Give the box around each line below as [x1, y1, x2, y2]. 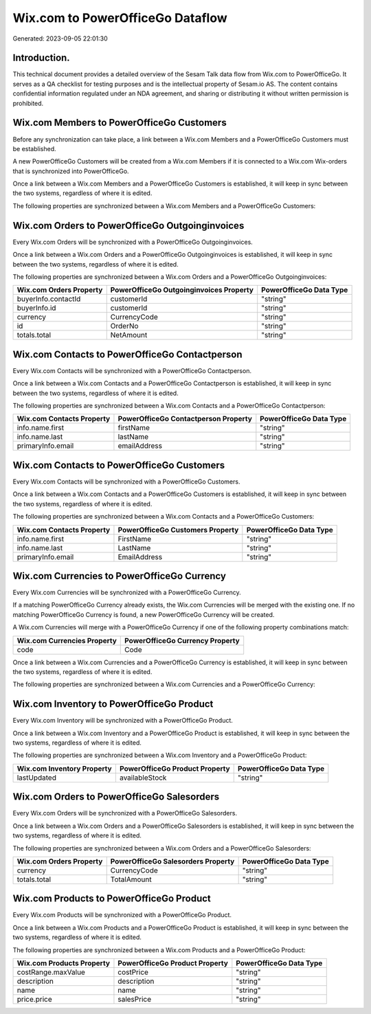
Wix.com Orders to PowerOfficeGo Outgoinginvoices [12, 220, 245, 232]
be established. [12, 144, 56, 153]
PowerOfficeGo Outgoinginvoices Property [110, 285, 254, 295]
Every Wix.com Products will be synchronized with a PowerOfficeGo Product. [12, 911, 232, 919]
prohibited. [12, 99, 44, 107]
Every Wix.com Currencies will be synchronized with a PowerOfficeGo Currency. [12, 588, 242, 597]
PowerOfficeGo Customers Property [117, 525, 239, 534]
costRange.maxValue [16, 967, 86, 977]
